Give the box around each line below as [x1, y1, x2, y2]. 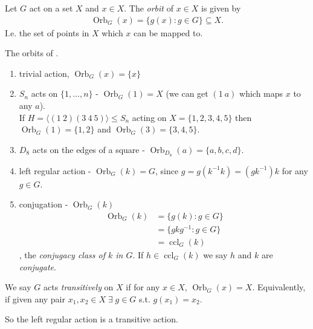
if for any [126, 281, 160, 293]
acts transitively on [43, 281, 114, 293]
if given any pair [5, 292, 66, 305]
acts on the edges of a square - [32, 143, 145, 155]
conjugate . [19, 260, 56, 273]
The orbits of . [5, 47, 59, 59]
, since [155, 164, 179, 177]
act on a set [29, 2, 73, 14]
